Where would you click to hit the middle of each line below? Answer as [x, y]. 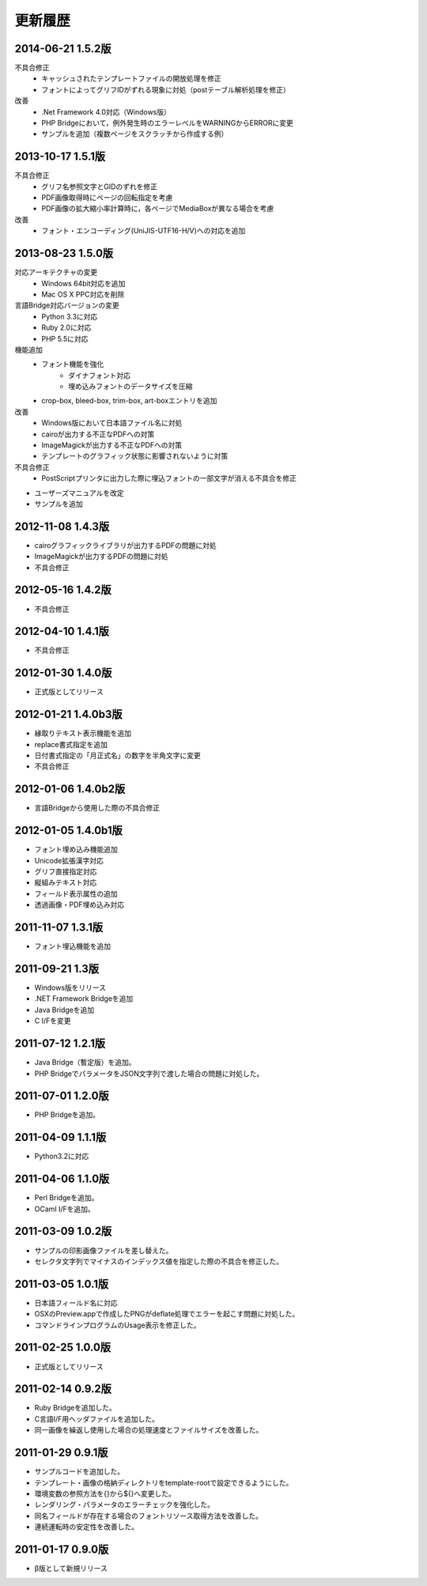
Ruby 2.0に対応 [66, 327]
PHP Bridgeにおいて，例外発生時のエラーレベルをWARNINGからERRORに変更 [168, 123]
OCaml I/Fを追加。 [64, 1209]
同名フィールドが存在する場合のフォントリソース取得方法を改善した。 [149, 1516]
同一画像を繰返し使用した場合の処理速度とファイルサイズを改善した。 [149, 1430]
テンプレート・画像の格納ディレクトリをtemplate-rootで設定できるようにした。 [164, 1482]
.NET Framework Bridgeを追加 [84, 999]
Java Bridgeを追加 [64, 1010]
